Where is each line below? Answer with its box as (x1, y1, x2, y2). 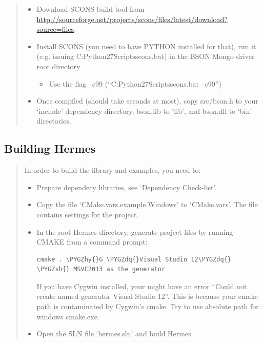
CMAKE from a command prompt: (36, 236, 148, 247)
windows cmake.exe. (36, 311, 99, 321)
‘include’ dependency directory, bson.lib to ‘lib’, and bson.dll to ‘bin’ (36, 105, 252, 116)
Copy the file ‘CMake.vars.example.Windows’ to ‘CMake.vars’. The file (36, 199, 258, 210)
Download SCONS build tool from (36, 4, 145, 14)
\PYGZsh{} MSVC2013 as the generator (36, 266, 166, 273)
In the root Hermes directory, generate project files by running (36, 226, 233, 237)
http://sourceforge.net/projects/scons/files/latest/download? (36, 13, 228, 24)
